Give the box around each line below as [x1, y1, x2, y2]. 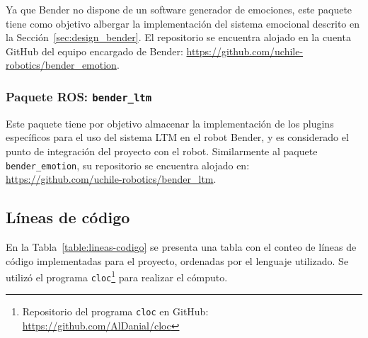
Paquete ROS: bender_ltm [6, 87, 152, 105]
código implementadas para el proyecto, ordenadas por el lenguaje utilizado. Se [6, 253, 349, 268]
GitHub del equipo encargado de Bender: [6, 43, 183, 58]
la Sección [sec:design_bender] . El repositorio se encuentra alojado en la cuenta [6, 30, 351, 45]
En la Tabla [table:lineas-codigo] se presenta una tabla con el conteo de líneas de [6, 239, 357, 254]
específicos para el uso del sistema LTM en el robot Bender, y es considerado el [6, 130, 349, 145]
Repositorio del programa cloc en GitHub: [22, 304, 209, 319]
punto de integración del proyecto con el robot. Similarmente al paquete [6, 143, 318, 158]
